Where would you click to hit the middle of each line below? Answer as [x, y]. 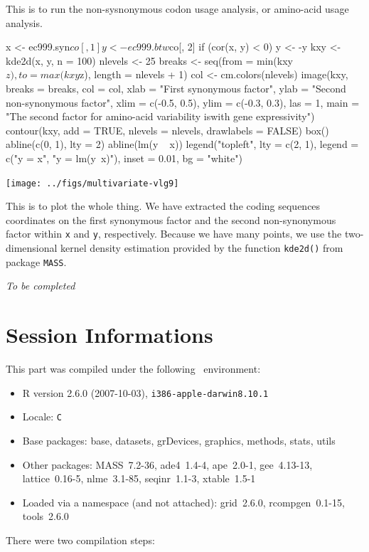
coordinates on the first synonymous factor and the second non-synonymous [171, 219]
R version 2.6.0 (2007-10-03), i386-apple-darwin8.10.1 [145, 392]
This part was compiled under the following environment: [133, 369]
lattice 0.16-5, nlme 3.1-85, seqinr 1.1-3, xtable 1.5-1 [139, 478]
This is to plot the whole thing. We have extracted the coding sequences [163, 206]
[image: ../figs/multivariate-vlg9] [92, 183]
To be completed [41, 286]
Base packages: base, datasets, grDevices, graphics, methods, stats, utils [179, 440]
